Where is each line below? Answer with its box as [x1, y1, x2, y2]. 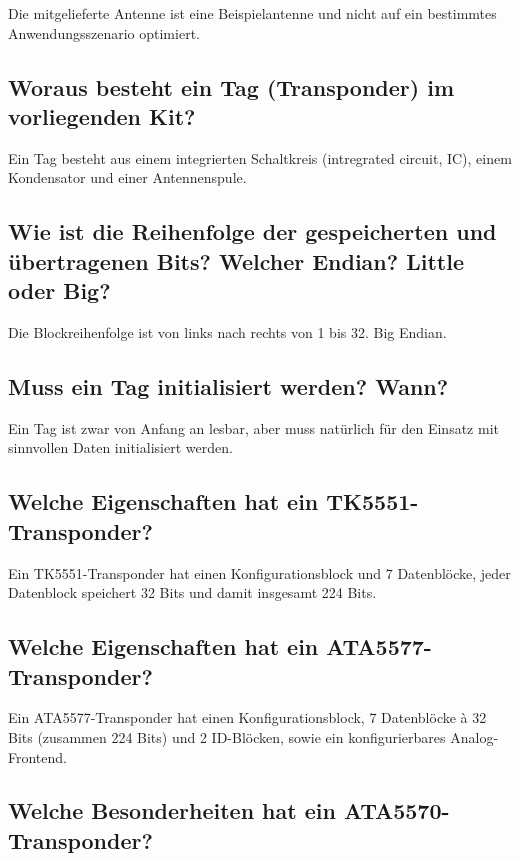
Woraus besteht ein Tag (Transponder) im [8, 71, 454, 102]
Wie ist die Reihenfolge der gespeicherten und [8, 216, 497, 247]
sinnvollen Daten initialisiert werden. [8, 437, 233, 458]
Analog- [450, 726, 499, 747]
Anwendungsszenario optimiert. [8, 22, 200, 43]
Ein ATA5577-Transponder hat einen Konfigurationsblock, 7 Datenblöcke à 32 [8, 707, 487, 728]
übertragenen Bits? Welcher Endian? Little [8, 245, 464, 276]
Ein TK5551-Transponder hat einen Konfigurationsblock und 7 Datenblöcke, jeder [8, 562, 511, 583]
